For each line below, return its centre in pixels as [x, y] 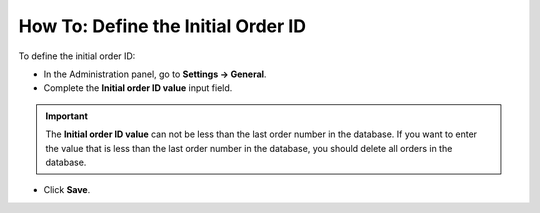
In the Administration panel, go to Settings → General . [155, 74]
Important [67, 116]
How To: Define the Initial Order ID [162, 26]
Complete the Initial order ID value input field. [138, 88]
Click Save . [67, 190]
